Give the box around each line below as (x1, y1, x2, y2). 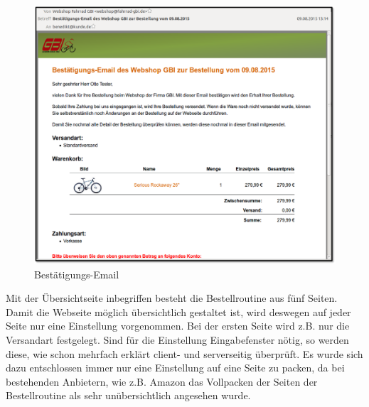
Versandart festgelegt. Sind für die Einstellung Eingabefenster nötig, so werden (6, 332, 349, 347)
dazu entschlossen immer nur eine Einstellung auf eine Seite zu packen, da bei (6, 360, 345, 375)
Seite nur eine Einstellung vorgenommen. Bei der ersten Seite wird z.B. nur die (6, 318, 350, 333)
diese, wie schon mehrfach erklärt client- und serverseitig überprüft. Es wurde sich (6, 346, 363, 361)
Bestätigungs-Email (34, 266, 119, 281)
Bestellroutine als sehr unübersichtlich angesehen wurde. (6, 388, 251, 403)
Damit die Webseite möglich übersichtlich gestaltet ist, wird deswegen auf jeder (6, 304, 351, 319)
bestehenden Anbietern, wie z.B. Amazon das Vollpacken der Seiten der (6, 374, 318, 389)
